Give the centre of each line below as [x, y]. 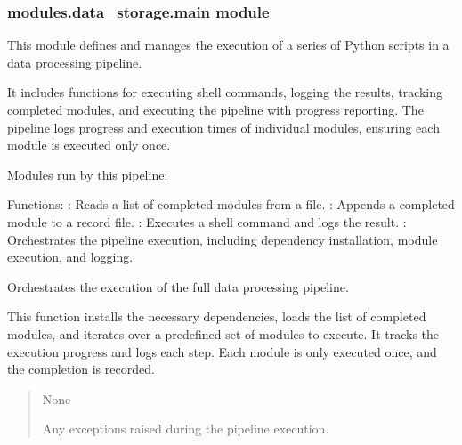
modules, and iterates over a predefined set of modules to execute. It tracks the [223, 333]
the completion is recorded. [81, 369]
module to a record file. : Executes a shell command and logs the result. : [207, 221]
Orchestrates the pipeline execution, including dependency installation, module [223, 239]
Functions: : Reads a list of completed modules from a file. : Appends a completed [231, 204]
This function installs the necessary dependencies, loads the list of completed [217, 316]
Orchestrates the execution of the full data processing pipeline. [178, 286]
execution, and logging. [70, 257]
